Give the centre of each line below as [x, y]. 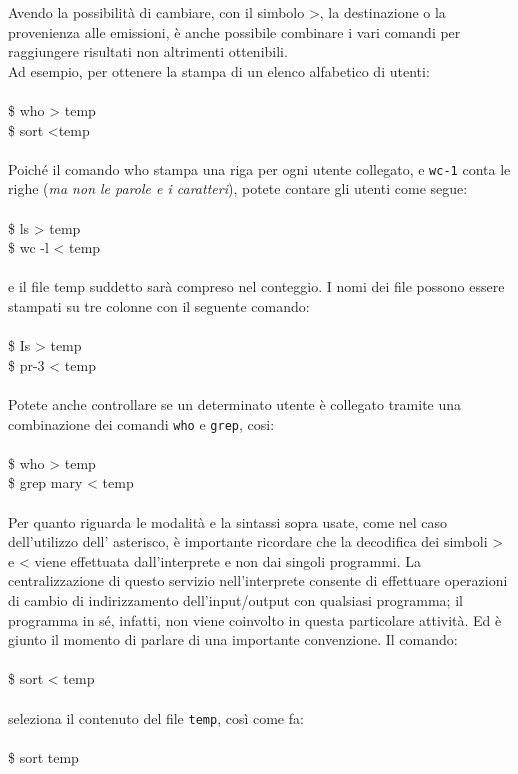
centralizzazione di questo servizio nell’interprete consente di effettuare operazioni [258, 580]
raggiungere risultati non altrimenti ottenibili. [148, 51]
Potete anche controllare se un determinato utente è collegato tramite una [235, 403]
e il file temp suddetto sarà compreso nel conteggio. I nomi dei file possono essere [256, 286]
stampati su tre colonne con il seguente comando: [159, 305]
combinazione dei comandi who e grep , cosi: [141, 423]
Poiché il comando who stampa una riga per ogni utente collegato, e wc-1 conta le [259, 168]
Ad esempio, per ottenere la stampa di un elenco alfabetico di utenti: [219, 70]
